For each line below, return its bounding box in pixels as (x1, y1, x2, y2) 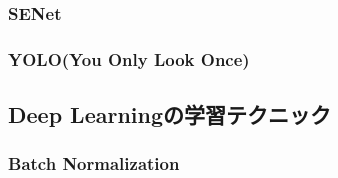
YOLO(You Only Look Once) (8, 46, 250, 71)
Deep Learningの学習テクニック (8, 99, 332, 130)
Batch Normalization (8, 151, 180, 176)
